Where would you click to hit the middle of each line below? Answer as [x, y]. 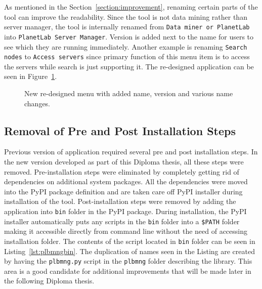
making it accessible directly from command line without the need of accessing [126, 231]
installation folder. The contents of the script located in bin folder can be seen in [130, 241]
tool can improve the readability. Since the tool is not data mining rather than [126, 16]
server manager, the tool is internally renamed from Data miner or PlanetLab [127, 27]
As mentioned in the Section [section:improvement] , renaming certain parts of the [131, 7]
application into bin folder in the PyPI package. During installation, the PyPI [125, 211]
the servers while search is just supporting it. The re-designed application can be [129, 66]
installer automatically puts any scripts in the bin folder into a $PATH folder [122, 221]
